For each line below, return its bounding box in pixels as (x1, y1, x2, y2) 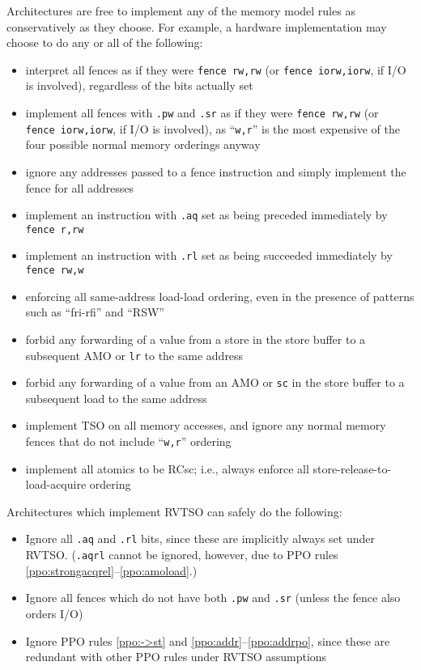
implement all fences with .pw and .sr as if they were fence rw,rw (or (25, 104, 379, 121)
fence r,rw (25, 223, 84, 235)
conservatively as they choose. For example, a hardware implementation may (6, 18, 387, 35)
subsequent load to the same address (25, 389, 207, 406)
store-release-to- (313, 460, 392, 477)
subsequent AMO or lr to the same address (25, 346, 244, 363)
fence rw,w (25, 265, 84, 277)
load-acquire (25, 476, 87, 493)
